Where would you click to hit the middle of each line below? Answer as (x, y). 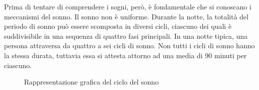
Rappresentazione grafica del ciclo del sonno (91, 82)
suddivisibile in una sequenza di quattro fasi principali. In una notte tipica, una (126, 36)
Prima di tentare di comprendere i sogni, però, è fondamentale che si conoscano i (128, 6)
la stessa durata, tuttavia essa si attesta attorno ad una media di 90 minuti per (125, 55)
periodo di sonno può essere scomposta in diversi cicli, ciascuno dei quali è (118, 26)
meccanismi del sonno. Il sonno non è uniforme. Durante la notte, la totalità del (126, 16)
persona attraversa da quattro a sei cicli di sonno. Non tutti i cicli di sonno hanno (129, 45)
